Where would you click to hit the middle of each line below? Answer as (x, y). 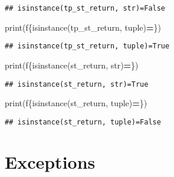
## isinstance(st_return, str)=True (77, 84)
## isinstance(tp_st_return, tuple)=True (87, 46)
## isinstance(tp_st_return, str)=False (85, 8)
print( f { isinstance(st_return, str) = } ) (72, 65)
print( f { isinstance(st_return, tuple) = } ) (76, 103)
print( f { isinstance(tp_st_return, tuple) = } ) (83, 27)
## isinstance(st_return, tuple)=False (83, 122)
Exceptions (50, 161)
